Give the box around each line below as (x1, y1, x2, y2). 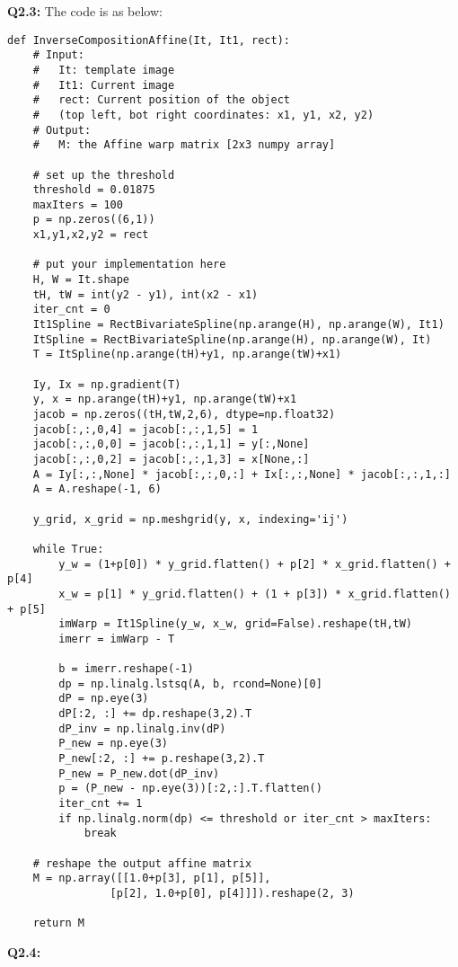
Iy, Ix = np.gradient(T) (32, 377, 181, 391)
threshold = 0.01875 (32, 183, 155, 197)
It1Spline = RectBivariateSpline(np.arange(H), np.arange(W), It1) (32, 318, 445, 332)
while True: (32, 542, 104, 555)
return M (32, 917, 84, 930)
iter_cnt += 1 (58, 797, 143, 811)
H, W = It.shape (32, 273, 130, 287)
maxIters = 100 (32, 198, 123, 211)
